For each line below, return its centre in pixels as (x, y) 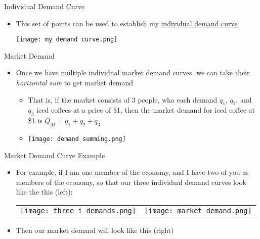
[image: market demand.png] (198, 211)
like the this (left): (44, 192)
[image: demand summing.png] (77, 139)
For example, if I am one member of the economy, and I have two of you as (132, 172)
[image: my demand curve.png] (67, 40)
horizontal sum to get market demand (74, 83)
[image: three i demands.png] (78, 211)
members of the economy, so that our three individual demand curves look (131, 182)
